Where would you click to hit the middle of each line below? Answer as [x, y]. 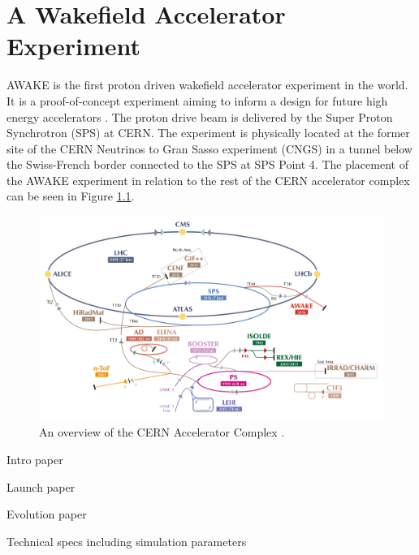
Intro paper [35, 460]
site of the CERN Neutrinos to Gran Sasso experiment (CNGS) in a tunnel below [209, 148]
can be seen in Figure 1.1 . [71, 196]
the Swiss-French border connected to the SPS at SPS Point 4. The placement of [207, 164]
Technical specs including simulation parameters [127, 541]
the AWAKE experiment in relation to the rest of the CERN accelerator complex [208, 180]
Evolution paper [47, 514]
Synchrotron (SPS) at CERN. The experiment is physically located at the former [208, 133]
